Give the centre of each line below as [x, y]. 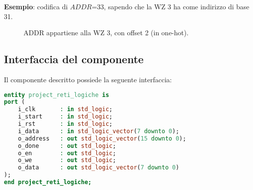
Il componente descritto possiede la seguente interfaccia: [88, 79]
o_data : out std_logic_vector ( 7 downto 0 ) [99, 168]
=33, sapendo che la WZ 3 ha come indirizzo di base [171, 6]
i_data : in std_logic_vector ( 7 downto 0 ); [99, 131]
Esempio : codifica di [36, 6]
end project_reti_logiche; [48, 182]
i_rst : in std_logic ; [65, 124]
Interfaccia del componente [74, 59]
